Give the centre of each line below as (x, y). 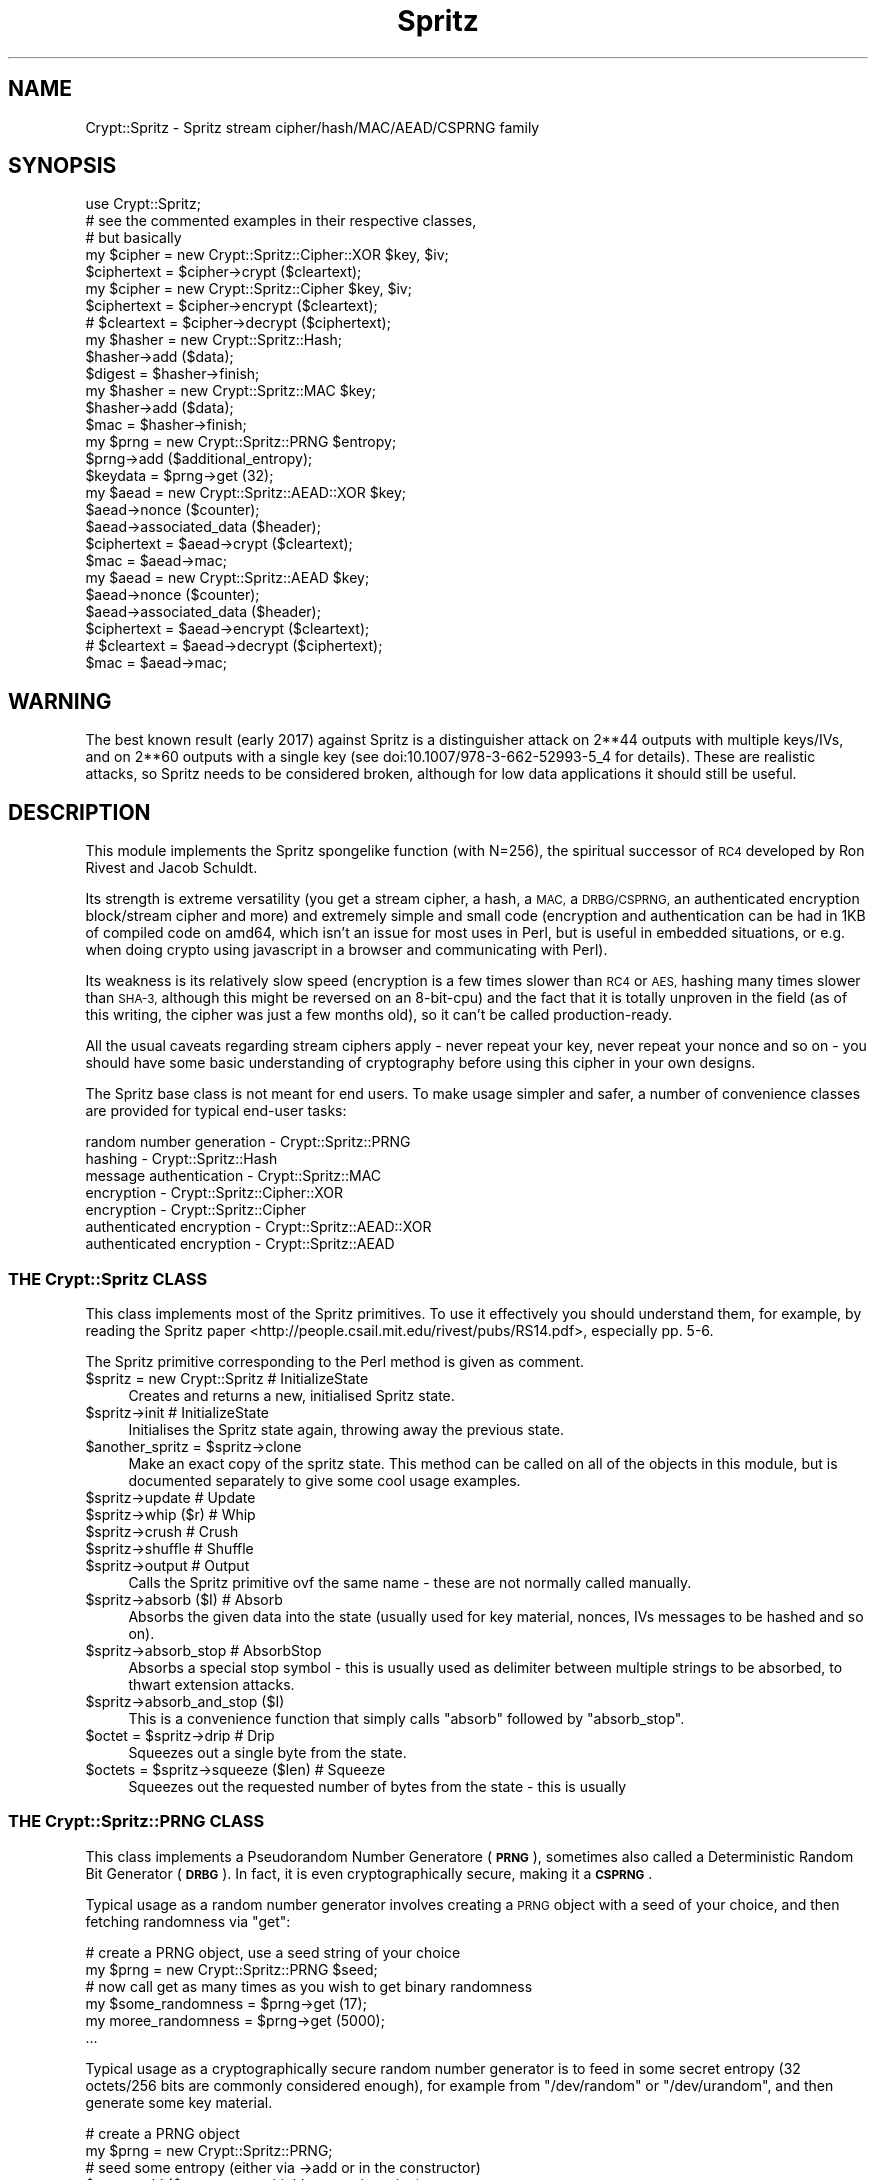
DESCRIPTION (79, 812)
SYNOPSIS (62, 166)
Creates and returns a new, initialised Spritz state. (291, 1395)
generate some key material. (179, 2102)
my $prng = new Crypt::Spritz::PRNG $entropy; (241, 442)
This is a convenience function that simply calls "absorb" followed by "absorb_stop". (406, 1718)
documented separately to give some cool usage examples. (324, 1480)
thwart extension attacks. (211, 1684)
